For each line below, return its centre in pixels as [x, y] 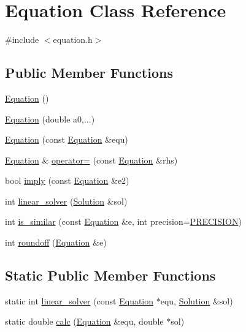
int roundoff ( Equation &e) [56, 242]
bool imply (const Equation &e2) [67, 180]
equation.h [73, 40]
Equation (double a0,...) [50, 119]
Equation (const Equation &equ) [67, 139]
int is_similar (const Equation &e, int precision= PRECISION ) [123, 221]
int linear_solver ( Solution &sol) [66, 201]
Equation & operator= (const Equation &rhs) [91, 160]
